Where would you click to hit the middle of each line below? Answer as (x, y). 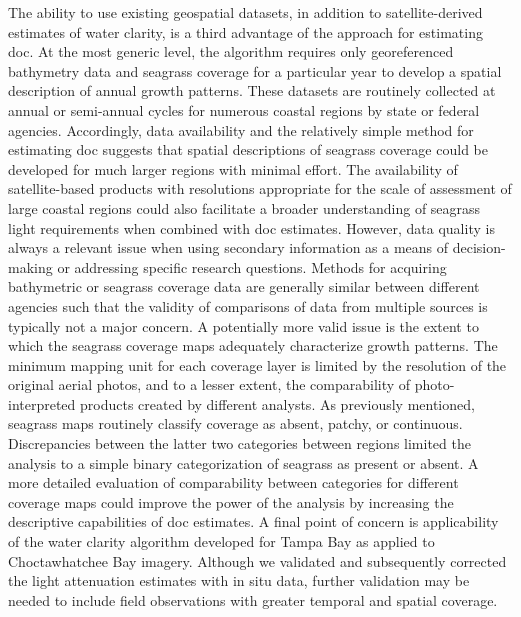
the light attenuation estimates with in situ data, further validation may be (239, 580)
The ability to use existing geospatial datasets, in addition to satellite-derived (245, 12)
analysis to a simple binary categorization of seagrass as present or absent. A (243, 462)
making (30, 266)
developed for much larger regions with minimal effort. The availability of (233, 168)
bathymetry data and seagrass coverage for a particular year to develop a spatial (255, 70)
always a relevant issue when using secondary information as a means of (228, 247)
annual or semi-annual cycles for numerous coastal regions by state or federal (244, 109)
